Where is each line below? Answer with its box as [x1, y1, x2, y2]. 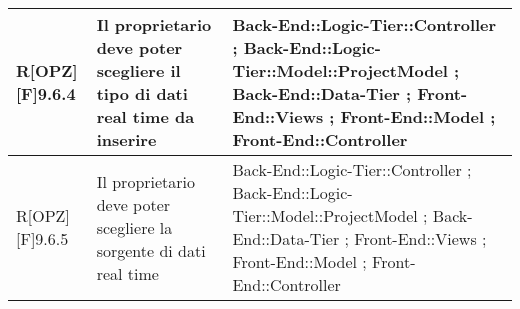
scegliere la [96, 215, 173, 239]
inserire [96, 128, 157, 151]
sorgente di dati [96, 238, 206, 262]
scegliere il [96, 59, 181, 82]
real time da [96, 105, 195, 128]
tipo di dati [96, 82, 188, 105]
